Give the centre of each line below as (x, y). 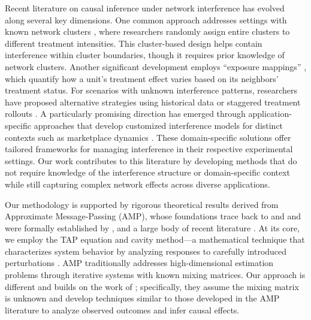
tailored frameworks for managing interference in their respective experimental (149, 149)
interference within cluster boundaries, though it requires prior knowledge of (145, 55)
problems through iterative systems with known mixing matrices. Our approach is (155, 275)
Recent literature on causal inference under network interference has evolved (145, 8)
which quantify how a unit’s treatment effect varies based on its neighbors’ (142, 78)
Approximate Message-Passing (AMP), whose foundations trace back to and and (153, 216)
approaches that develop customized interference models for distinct (158, 125)
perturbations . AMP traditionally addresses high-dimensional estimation (139, 263)
